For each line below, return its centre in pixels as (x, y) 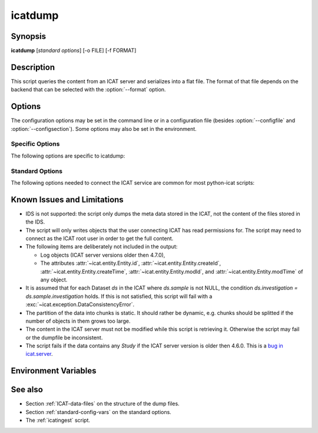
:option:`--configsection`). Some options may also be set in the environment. (104, 129)
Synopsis (29, 36)
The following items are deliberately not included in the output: (102, 247)
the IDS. (35, 222)
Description (33, 67)
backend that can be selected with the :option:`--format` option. (88, 90)
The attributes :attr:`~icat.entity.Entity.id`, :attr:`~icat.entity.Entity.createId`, (131, 263)
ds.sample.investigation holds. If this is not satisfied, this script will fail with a (119, 296)
